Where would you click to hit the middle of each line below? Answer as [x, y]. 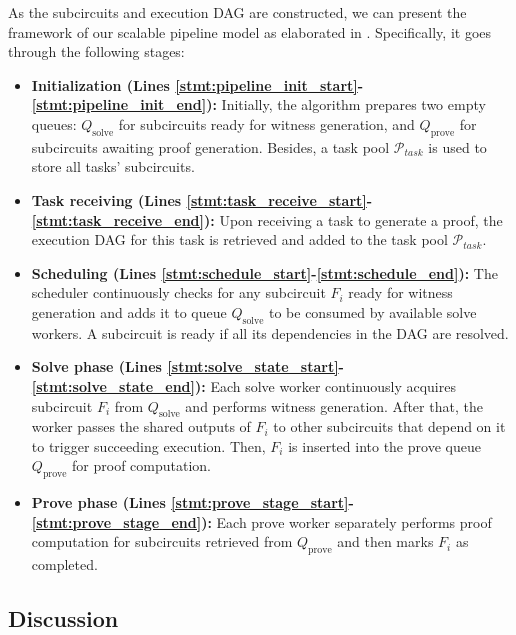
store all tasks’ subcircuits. [113, 166]
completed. [64, 564]
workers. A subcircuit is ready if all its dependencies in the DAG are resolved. [270, 332]
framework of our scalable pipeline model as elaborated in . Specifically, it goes [250, 31]
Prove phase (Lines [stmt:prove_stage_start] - [192, 502]
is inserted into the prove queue [384, 445]
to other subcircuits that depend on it [389, 426]
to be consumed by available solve [372, 311]
